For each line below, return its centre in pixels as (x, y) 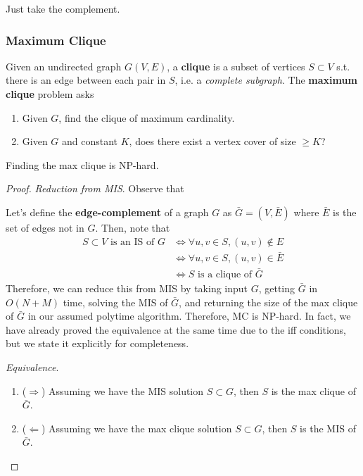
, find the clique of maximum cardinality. (147, 117)
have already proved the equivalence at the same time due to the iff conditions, (176, 329)
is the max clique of (313, 390)
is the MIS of (328, 428)
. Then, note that (133, 227)
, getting (277, 288)
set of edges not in (45, 227)
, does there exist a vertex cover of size (212, 141)
